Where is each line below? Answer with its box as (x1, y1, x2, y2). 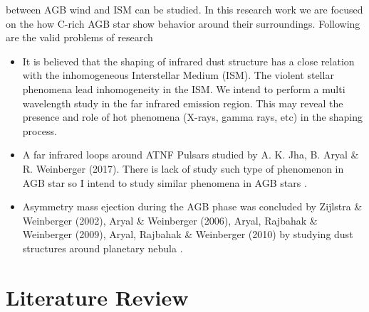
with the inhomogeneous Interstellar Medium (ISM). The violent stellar (22, 68, 334, 82)
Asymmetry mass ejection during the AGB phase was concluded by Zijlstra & (22, 199, 363, 214)
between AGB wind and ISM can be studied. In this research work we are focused (6, 2, 363, 16)
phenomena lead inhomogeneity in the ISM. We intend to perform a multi (22, 81, 345, 96)
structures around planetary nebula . (22, 240, 183, 255)
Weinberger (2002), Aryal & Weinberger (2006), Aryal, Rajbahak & (22, 213, 318, 227)
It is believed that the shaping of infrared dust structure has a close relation (22, 53, 355, 68)
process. (22, 123, 57, 138)
